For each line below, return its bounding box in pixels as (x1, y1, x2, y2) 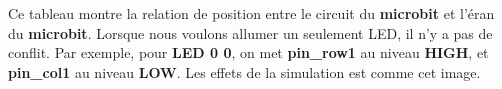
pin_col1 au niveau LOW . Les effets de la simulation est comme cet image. (8, 61, 481, 82)
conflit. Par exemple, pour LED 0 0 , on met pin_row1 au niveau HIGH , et (8, 42, 489, 63)
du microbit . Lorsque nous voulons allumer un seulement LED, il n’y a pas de (8, 22, 493, 43)
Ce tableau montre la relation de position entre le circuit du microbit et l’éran (8, 3, 495, 23)
